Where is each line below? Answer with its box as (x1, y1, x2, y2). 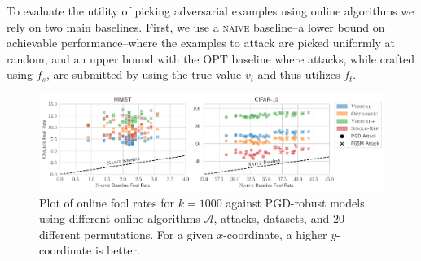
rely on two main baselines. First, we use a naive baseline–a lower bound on (7, 18, 385, 35)
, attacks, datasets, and (213, 210, 330, 227)
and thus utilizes (257, 66, 340, 83)
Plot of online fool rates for (39, 194, 175, 211)
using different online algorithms (39, 210, 200, 227)
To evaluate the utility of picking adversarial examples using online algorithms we (7, 2, 414, 19)
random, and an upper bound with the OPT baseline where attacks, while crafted (7, 50, 415, 67)
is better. (94, 241, 140, 259)
